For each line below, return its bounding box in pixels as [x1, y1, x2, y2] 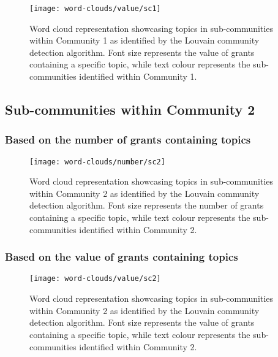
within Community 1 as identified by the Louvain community [29, 34, 260, 47]
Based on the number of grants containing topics [5, 132, 251, 147]
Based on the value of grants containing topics [5, 249, 238, 264]
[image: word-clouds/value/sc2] [29, 274, 161, 283]
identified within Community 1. [79, 70, 197, 83]
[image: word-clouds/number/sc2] [29, 157, 165, 166]
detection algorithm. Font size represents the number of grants [29, 199, 264, 212]
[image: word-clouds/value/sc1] [29, 4, 161, 13]
